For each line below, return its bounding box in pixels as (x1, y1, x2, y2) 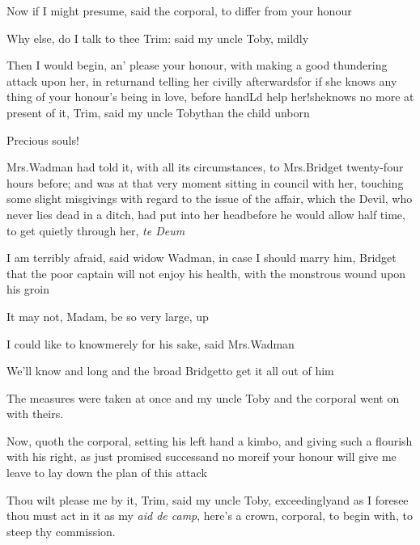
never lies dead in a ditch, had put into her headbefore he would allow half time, (6, 205, 405, 222)
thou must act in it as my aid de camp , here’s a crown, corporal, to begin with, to (6, 507, 413, 524)
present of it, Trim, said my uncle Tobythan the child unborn (6, 104, 310, 120)
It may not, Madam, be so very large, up (6, 307, 209, 324)
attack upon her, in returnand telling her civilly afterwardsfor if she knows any (6, 72, 397, 89)
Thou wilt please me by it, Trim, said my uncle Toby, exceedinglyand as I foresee (6, 491, 409, 508)
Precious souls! (6, 131, 79, 148)
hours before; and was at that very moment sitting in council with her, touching (6, 174, 404, 191)
